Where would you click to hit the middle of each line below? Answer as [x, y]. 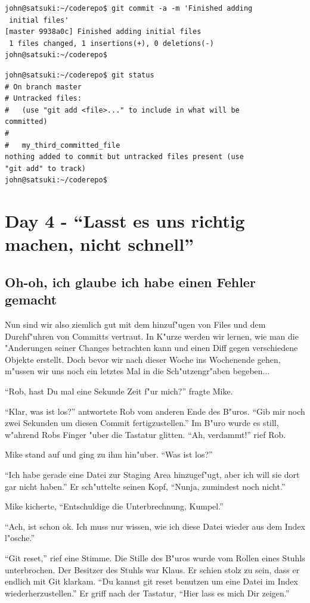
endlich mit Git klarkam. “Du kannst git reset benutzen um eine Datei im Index [151, 581]
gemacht [31, 299]
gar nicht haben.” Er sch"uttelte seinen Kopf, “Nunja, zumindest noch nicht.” [145, 486]
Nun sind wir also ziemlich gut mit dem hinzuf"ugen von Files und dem [135, 324]
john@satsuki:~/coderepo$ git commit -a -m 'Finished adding [129, 8]
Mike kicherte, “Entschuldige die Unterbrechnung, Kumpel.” [114, 506]
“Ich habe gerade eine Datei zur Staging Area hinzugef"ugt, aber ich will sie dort [152, 474]
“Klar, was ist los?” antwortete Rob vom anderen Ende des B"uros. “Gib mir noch [155, 411]
